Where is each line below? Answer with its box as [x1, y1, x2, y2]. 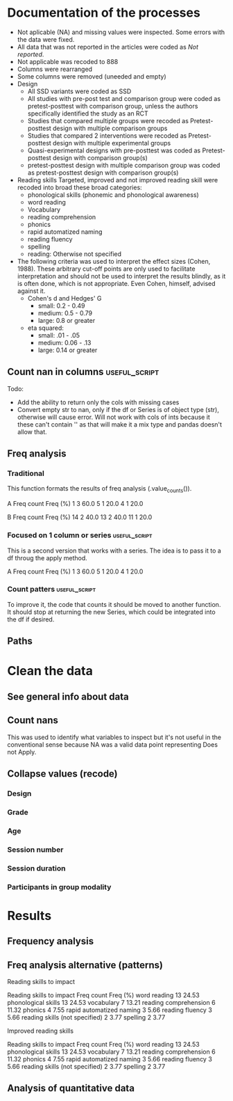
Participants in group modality [7, 882, 112, 892]
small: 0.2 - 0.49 [37, 301, 85, 310]
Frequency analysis [7, 935, 94, 947]
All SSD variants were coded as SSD [27, 87, 132, 95]
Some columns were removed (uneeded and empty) [17, 72, 166, 81]
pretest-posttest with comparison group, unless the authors [27, 102, 198, 110]
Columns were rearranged [17, 65, 92, 73]
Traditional [7, 468, 45, 478]
